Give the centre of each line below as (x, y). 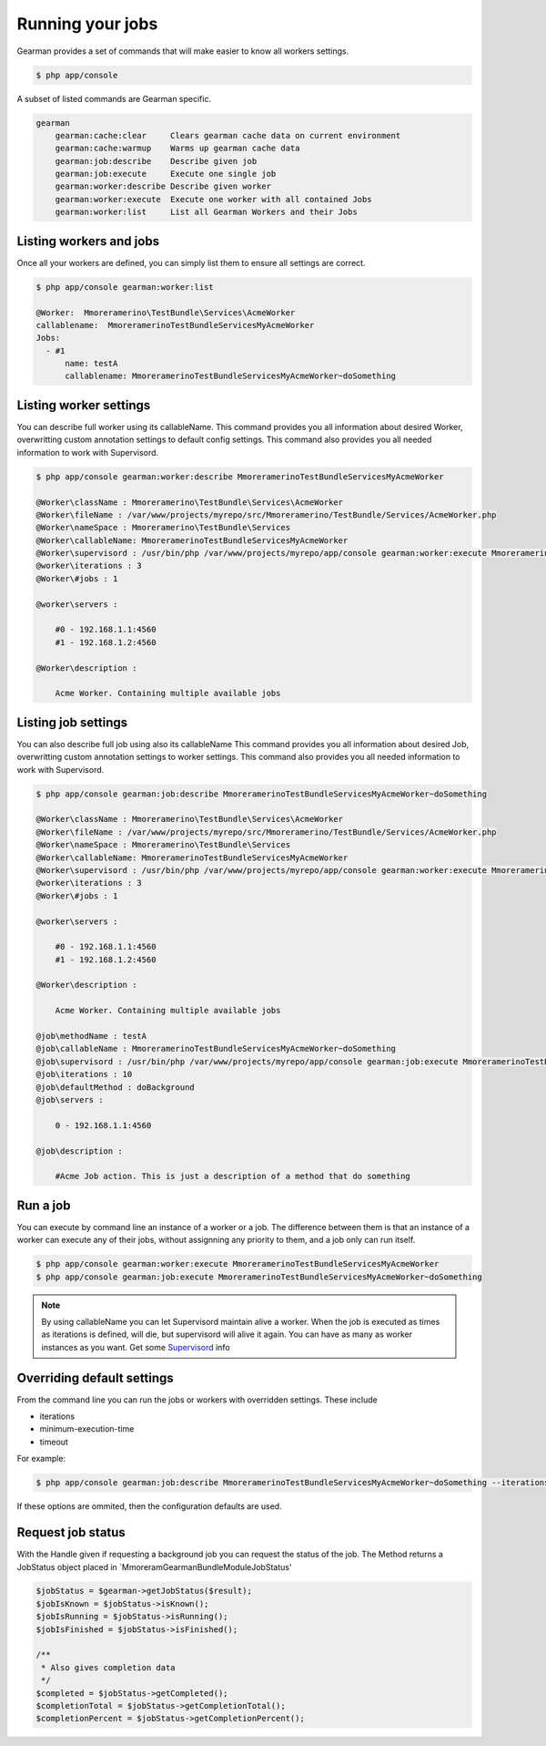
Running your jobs (87, 24)
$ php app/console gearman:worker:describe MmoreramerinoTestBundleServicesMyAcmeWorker (240, 477)
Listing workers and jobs (88, 241)
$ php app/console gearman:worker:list (125, 287)
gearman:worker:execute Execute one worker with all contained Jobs (213, 199)
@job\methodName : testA (91, 1036)
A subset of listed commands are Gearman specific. (114, 98)
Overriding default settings (96, 1377)
